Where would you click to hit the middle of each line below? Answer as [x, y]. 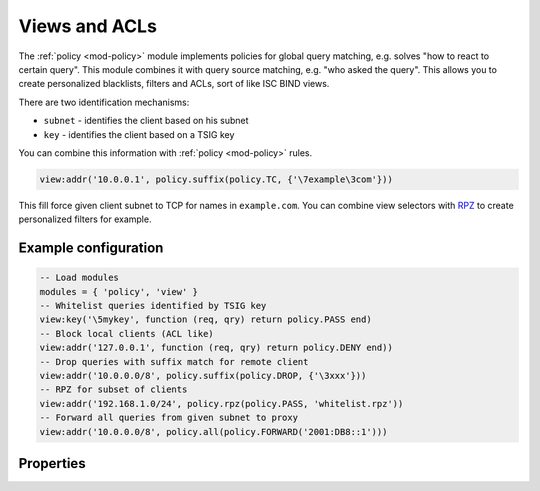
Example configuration [91, 248]
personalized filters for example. [85, 219]
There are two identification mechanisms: [104, 102]
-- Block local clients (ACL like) [126, 333]
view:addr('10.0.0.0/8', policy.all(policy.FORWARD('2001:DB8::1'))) [213, 431]
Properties [52, 463]
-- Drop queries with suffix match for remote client [174, 361]
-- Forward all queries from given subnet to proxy [169, 418]
